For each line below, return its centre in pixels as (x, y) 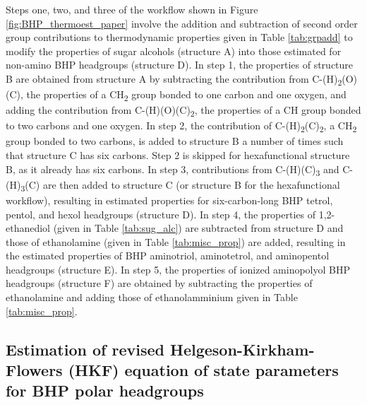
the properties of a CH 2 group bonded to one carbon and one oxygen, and (186, 95)
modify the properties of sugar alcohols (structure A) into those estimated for (174, 51)
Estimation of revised (85, 349)
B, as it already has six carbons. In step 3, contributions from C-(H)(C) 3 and (173, 170)
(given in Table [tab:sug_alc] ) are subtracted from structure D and (198, 228)
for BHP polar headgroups (105, 391)
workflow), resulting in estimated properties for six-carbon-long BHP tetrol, (169, 200)
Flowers (34, 370)
